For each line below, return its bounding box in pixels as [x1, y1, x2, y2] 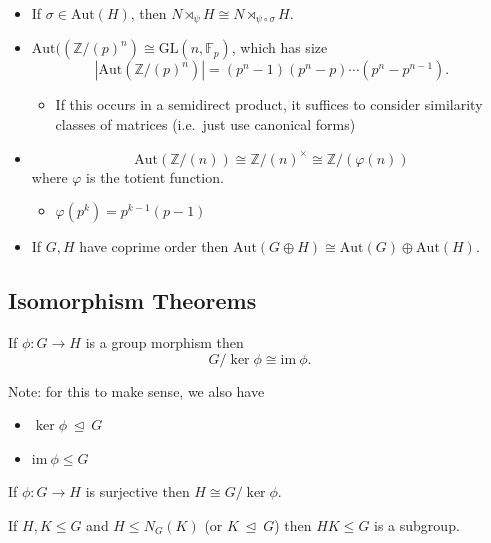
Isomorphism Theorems [8, 285, 257, 316]
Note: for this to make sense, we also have [8, 380, 265, 401]
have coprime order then [79, 236, 229, 257]
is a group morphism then [85, 332, 244, 353]
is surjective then [85, 481, 190, 502]
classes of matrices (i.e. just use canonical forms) [55, 114, 356, 135]
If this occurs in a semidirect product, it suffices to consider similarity [55, 94, 483, 115]
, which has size [231, 37, 328, 58]
